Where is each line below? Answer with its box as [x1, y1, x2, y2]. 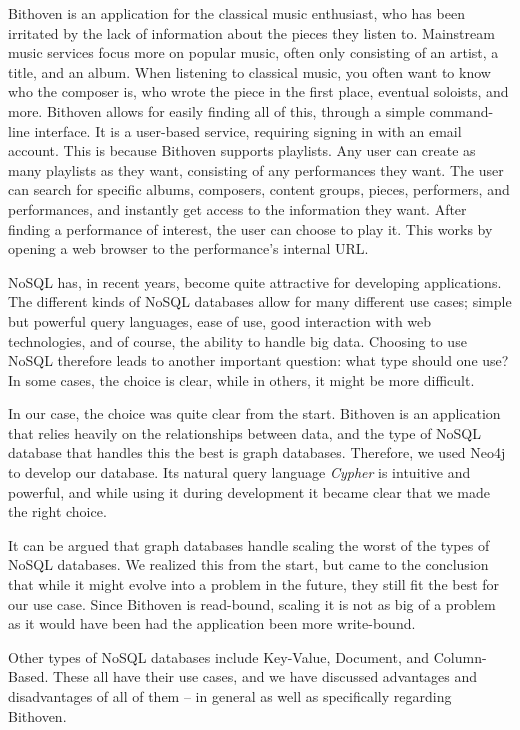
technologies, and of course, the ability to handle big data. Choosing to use [8, 330, 467, 351]
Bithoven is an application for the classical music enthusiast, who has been [8, 3, 465, 23]
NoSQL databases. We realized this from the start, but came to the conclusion [8, 554, 489, 575]
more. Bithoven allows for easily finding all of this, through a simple [8, 100, 425, 121]
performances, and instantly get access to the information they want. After [8, 198, 467, 219]
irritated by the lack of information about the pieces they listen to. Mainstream [8, 22, 495, 43]
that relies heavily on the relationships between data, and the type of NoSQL [8, 422, 482, 443]
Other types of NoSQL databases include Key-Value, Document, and [8, 646, 430, 667]
